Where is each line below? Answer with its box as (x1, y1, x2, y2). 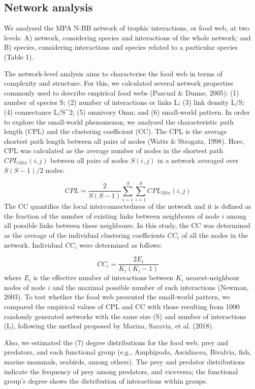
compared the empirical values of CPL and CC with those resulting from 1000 (4, 301, 240, 312)
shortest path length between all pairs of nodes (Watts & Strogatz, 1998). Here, (4, 135, 245, 146)
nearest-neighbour (186, 272, 240, 283)
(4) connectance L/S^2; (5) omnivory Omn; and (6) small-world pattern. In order (4, 106, 250, 117)
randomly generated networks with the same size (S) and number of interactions (4, 311, 246, 321)
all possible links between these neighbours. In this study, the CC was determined (4, 220, 251, 230)
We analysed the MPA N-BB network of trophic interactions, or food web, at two (4, 23, 250, 33)
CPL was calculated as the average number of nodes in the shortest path (4, 145, 223, 156)
